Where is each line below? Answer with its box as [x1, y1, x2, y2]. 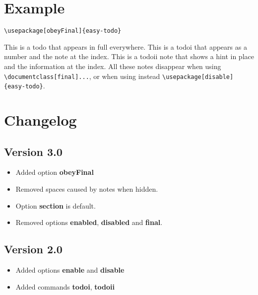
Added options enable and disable [15, 265, 125, 275]
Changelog [4, 110, 77, 130]
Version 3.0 [4, 144, 63, 159]
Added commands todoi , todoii [15, 281, 115, 292]
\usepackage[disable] [162, 73, 234, 80]
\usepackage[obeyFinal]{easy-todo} [4, 27, 122, 35]
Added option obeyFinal [15, 167, 94, 177]
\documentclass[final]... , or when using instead [4, 71, 160, 81]
